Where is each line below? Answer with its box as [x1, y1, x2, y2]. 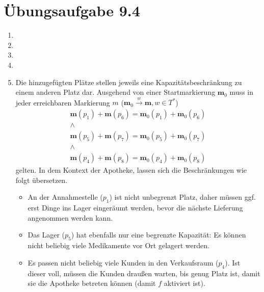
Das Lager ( [28, 229, 65, 240]
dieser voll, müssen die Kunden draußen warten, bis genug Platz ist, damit [28, 268, 260, 278]
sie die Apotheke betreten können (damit [28, 278, 156, 288]
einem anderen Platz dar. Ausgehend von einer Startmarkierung [15, 87, 216, 97]
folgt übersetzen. [15, 174, 68, 185]
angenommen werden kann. [28, 212, 113, 223]
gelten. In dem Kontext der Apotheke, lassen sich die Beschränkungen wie [15, 165, 247, 175]
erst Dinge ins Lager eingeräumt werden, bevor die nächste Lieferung [28, 202, 243, 213]
